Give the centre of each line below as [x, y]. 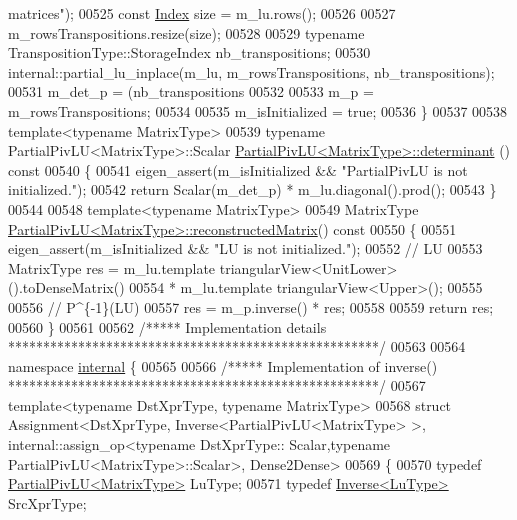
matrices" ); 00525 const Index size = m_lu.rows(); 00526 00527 [202, 13]
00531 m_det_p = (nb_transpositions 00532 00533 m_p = [191, 91]
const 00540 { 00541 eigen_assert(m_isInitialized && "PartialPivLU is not [238, 169]
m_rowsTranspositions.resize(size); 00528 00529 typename [186, 32]
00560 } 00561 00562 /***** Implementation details [167, 326]
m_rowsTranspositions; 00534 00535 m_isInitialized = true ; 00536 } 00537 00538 [258, 110]
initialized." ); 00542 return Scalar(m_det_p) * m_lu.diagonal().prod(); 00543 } [252, 189]
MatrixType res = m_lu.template [112, 267]
